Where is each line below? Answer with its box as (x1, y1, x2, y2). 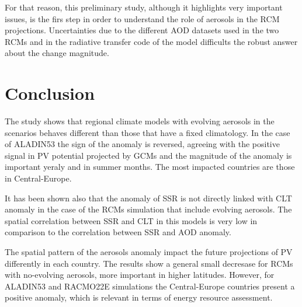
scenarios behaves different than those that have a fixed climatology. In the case (5, 126, 290, 138)
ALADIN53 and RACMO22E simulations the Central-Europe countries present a (5, 280, 295, 292)
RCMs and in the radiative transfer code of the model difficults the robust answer (5, 35, 298, 47)
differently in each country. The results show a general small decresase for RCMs (5, 257, 293, 269)
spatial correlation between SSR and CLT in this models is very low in (5, 214, 258, 226)
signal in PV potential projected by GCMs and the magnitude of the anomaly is (5, 149, 292, 161)
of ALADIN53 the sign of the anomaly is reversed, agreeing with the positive (5, 138, 280, 150)
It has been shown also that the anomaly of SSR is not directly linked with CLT (5, 191, 292, 204)
